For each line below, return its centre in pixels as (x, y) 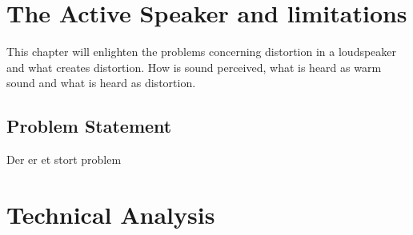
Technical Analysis (111, 214)
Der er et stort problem (64, 159)
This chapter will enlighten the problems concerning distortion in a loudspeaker (202, 52)
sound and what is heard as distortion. (101, 83)
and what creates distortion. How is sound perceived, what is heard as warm (194, 67)
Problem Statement (89, 126)
